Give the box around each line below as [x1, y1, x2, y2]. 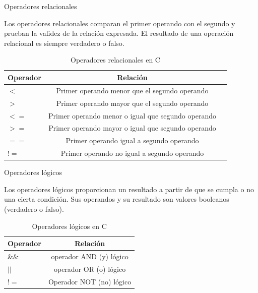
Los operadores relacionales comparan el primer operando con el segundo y [4, 18, 235, 28]
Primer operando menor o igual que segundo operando [48, 110, 216, 121]
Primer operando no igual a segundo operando [60, 148, 204, 158]
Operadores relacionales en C [71, 54, 160, 65]
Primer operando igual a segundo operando [66, 135, 199, 146]
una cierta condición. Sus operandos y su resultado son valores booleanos [4, 194, 229, 204]
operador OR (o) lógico [53, 263, 126, 274]
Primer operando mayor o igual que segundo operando [48, 123, 216, 133]
